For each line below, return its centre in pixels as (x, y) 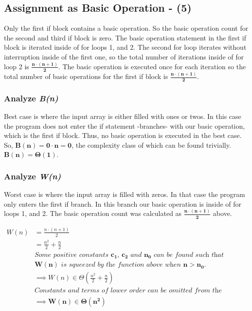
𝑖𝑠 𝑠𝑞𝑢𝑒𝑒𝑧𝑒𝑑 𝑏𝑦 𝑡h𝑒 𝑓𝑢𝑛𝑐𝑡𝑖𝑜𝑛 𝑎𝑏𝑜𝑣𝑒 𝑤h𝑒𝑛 (121, 265)
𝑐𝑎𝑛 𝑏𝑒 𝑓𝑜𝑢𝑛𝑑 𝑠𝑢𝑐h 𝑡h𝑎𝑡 (189, 255)
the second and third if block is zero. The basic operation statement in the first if (125, 37)
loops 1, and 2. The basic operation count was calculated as (93, 213)
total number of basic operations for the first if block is (86, 76)
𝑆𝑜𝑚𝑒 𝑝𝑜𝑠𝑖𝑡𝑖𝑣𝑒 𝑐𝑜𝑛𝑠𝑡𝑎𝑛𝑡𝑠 (72, 255)
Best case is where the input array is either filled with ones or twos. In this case (123, 116)
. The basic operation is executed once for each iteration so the (152, 66)
